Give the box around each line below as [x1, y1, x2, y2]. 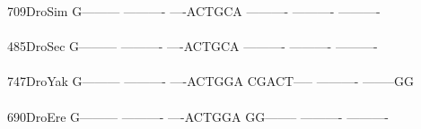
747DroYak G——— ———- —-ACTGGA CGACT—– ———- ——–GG [7, 72, 415, 90]
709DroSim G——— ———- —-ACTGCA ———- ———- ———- [7, 2, 381, 20]
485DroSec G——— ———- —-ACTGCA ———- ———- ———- [7, 37, 378, 56]
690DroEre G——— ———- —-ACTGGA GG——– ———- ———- [7, 107, 389, 125]
